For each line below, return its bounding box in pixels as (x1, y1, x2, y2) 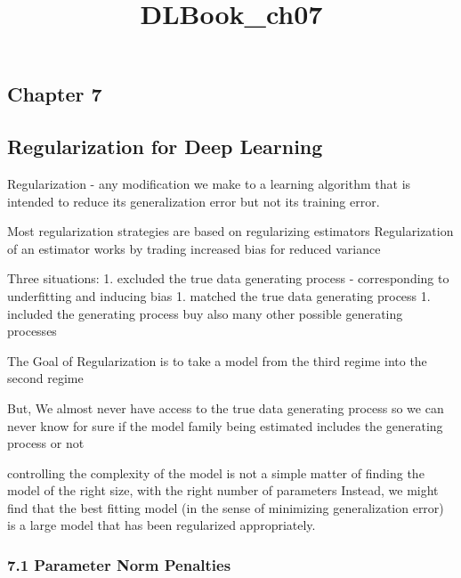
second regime (7, 369, 84, 387)
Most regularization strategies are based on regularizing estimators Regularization (7, 222, 454, 240)
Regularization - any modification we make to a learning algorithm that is (7, 174, 411, 192)
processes (7, 322, 57, 340)
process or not (7, 434, 85, 452)
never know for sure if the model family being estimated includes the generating (7, 416, 443, 435)
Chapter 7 (7, 80, 102, 108)
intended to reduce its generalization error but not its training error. (7, 191, 380, 210)
